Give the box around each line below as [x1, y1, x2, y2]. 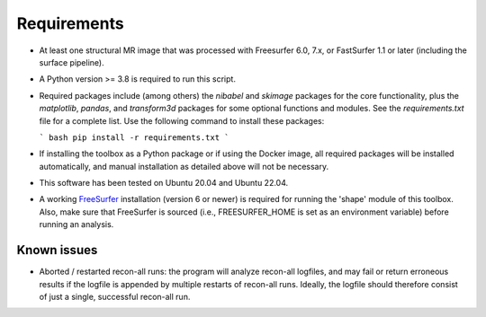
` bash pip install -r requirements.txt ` [39, 132, 229, 143]
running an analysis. [39, 219, 114, 230]
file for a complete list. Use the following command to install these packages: [39, 115, 325, 126]
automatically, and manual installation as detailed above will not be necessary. [39, 161, 328, 172]
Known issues [16, 242, 98, 258]
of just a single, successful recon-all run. [39, 291, 191, 302]
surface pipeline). [39, 57, 104, 67]
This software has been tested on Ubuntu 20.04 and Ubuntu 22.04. [39, 178, 289, 189]
